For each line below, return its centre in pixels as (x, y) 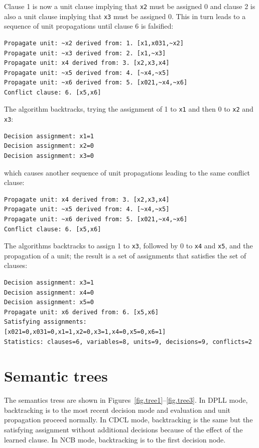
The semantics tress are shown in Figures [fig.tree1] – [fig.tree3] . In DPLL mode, (126, 400)
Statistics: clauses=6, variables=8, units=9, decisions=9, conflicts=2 (128, 342)
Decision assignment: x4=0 (49, 292)
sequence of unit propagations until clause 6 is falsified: (89, 26)
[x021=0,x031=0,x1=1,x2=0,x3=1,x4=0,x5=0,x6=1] (85, 332)
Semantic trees (56, 376)
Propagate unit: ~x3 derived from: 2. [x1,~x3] (85, 53)
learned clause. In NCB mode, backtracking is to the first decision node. (115, 439)
